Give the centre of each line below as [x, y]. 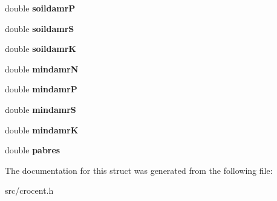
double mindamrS [41, 109]
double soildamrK [41, 49]
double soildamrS [40, 28]
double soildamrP [40, 8]
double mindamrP [41, 89]
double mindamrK [42, 129]
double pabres [33, 150]
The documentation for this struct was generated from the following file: [139, 170]
